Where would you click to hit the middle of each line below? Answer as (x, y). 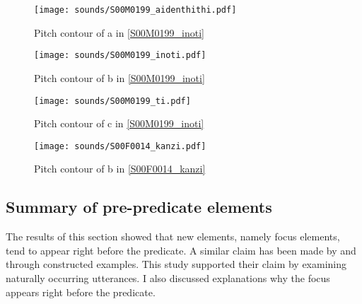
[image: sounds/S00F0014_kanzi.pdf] (120, 146)
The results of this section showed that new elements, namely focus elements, (173, 236)
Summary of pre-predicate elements (139, 207)
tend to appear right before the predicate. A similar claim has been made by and (181, 250)
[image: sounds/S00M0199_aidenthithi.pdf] (135, 10)
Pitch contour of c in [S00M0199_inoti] (119, 123)
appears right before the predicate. (81, 292)
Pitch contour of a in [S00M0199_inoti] (119, 32)
